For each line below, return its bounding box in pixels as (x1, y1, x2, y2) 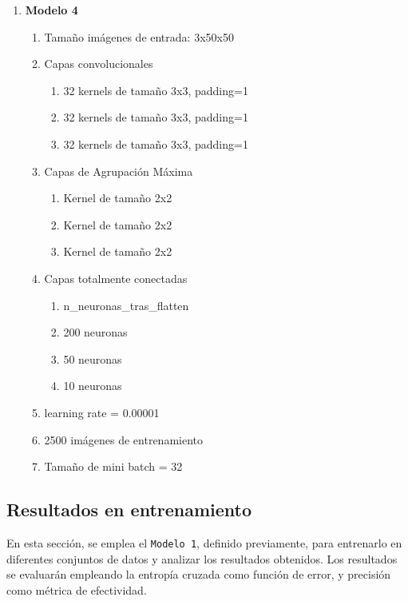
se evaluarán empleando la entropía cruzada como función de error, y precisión (6, 566, 391, 583)
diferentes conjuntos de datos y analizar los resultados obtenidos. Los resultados (6, 550, 398, 567)
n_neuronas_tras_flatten (63, 297, 189, 313)
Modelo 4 (25, 2, 78, 18)
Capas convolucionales (44, 55, 153, 72)
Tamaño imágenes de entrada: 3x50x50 (44, 28, 234, 45)
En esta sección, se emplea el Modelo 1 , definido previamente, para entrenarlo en (6, 534, 402, 551)
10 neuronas (63, 377, 122, 394)
